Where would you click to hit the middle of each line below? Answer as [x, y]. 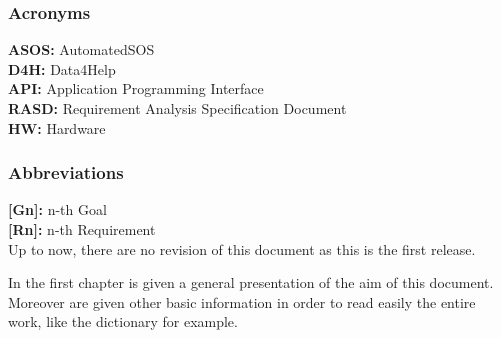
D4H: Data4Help [62, 68]
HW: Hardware [57, 127]
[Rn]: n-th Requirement [82, 229]
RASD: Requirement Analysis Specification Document [177, 108]
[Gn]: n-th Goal [57, 209]
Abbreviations [66, 172]
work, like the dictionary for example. [123, 321]
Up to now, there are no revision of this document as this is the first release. [242, 248]
